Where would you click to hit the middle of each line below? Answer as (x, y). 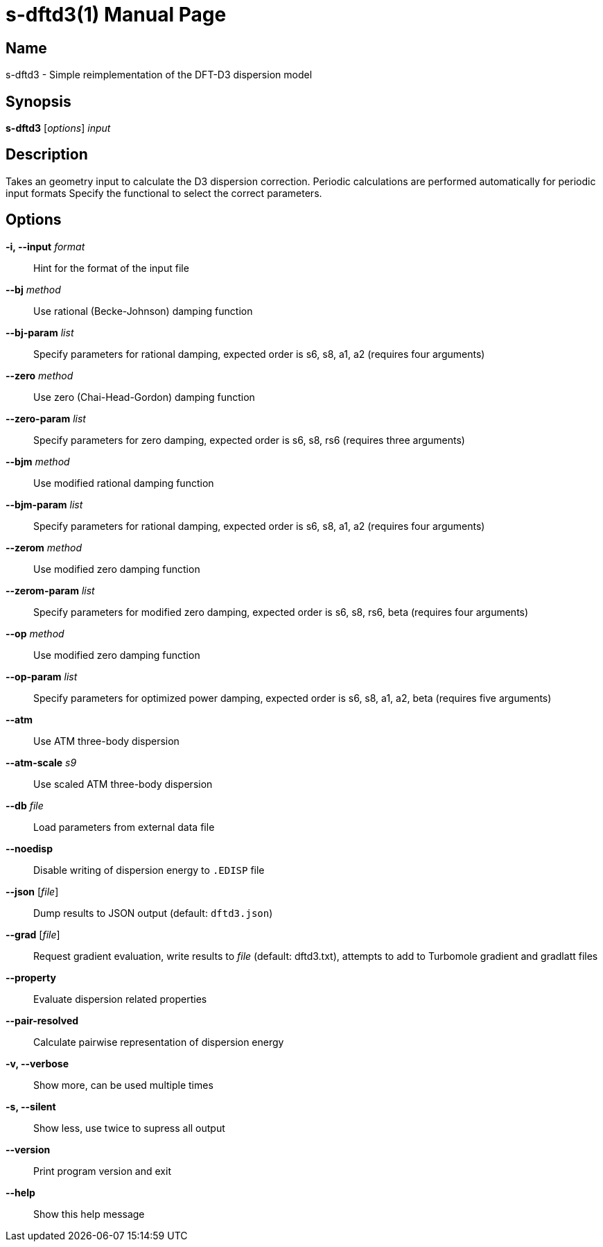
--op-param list (42, 676)
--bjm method (38, 461)
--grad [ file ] (33, 934)
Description (47, 155)
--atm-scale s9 (41, 762)
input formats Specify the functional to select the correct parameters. (164, 193)
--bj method (33, 289)
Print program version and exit (102, 1171)
